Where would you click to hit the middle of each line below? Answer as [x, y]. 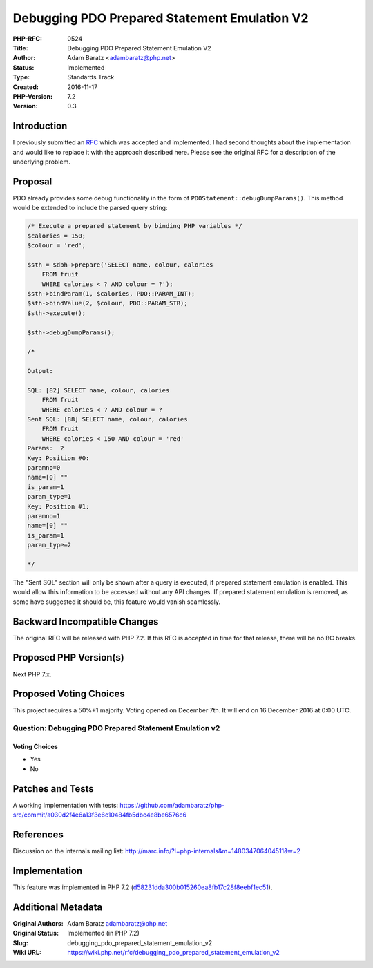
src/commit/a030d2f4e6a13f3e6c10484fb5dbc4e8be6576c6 [99, 815]
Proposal [32, 181]
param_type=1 [49, 497]
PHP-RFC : [28, 39]
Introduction [40, 126]
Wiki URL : [27, 952]
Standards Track [91, 77]
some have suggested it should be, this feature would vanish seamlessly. [117, 602]
